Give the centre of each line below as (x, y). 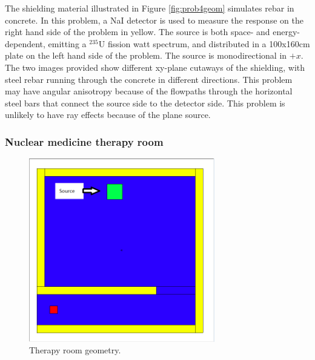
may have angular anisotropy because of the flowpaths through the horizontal (149, 91)
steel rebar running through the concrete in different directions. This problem (149, 79)
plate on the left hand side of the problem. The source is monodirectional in (146, 55)
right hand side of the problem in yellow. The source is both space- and (138, 32)
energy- (286, 32)
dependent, (25, 43)
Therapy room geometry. (75, 350)
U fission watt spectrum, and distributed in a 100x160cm (204, 43)
